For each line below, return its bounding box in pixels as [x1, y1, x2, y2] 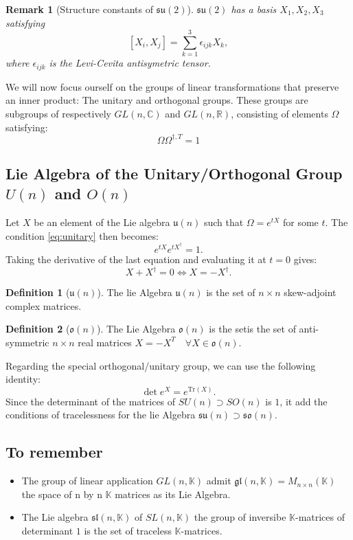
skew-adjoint [284, 285, 337, 300]
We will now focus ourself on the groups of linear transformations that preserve [5, 79, 339, 93]
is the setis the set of [209, 322, 296, 336]
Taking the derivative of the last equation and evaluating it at [5, 252, 266, 267]
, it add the [280, 394, 328, 408]
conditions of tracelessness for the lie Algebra [5, 407, 196, 422]
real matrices [78, 335, 132, 349]
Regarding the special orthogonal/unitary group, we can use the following [5, 358, 316, 372]
